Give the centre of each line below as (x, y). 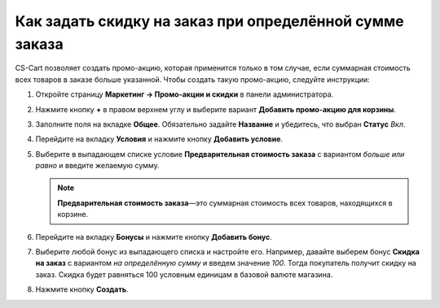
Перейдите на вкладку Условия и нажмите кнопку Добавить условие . (159, 139)
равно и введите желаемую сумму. (97, 166)
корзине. (73, 215)
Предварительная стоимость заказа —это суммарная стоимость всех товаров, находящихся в (225, 202)
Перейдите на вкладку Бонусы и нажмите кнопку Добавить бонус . (154, 236)
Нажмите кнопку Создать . (82, 289)
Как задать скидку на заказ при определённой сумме (209, 21)
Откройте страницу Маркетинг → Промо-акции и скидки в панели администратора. (185, 94)
